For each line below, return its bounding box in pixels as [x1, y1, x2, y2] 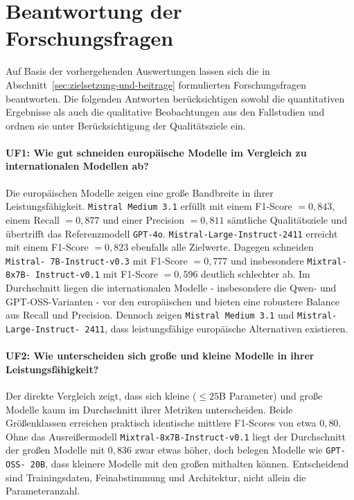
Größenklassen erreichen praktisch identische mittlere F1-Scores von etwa [6, 416, 317, 430]
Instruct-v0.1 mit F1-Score [35, 267, 158, 281]
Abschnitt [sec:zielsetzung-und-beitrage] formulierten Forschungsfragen [6, 77, 307, 91]
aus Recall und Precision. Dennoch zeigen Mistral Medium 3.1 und [6, 307, 294, 322]
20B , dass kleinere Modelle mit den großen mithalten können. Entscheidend [30, 456, 349, 471]
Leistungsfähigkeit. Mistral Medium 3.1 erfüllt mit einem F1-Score [6, 199, 292, 213]
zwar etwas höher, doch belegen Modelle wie [134, 443, 323, 457]
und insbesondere [231, 253, 304, 267]
